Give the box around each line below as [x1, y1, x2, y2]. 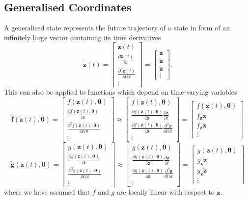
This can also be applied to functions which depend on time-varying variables [4, 87, 237, 97]
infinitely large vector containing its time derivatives [4, 32, 161, 42]
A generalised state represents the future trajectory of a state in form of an [4, 23, 230, 33]
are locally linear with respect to [116, 187, 215, 197]
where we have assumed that [4, 187, 90, 197]
